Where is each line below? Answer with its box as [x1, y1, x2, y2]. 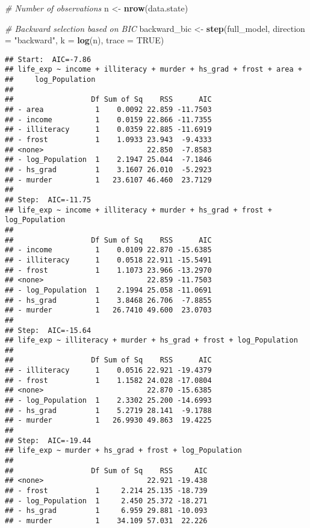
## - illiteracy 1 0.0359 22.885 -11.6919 [5, 125, 212, 134]
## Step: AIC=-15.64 [5, 326, 91, 335]
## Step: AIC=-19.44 [5, 436, 91, 445]
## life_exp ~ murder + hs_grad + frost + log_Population [5, 446, 242, 455]
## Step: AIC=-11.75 [5, 195, 91, 204]
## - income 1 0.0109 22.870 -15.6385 [5, 246, 212, 255]
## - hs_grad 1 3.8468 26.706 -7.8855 [5, 296, 212, 305]
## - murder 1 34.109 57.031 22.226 [5, 516, 208, 525]
